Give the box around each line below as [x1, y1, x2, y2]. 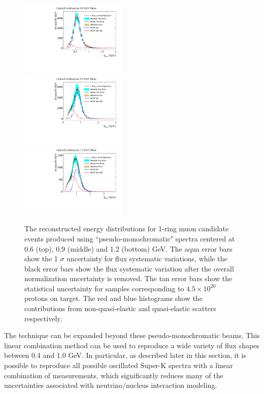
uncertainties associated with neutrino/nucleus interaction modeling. [4, 380, 217, 390]
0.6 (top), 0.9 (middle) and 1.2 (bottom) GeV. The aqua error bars [24, 243, 233, 254]
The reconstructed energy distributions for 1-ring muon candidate [24, 223, 229, 234]
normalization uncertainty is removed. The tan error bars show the [24, 273, 233, 284]
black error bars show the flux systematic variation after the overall [24, 263, 234, 274]
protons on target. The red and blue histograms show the [24, 293, 203, 304]
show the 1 [24, 253, 58, 264]
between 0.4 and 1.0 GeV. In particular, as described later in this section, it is [4, 350, 247, 360]
